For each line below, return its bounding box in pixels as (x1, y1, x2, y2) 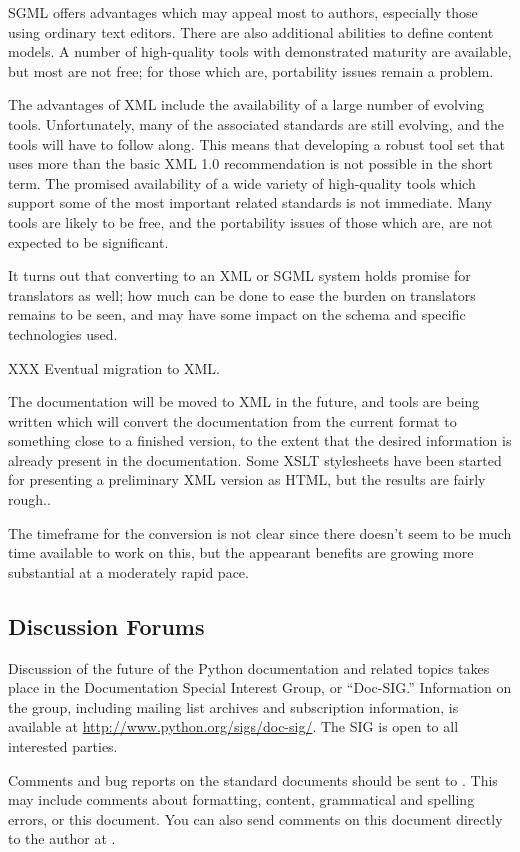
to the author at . (8, 828, 116, 849)
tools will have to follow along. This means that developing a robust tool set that (8, 133, 506, 154)
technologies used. (8, 323, 118, 344)
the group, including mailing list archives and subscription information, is (8, 696, 459, 717)
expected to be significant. (8, 231, 169, 252)
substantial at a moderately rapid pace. (8, 561, 249, 582)
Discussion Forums (8, 610, 205, 641)
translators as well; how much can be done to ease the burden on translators (8, 284, 476, 305)
